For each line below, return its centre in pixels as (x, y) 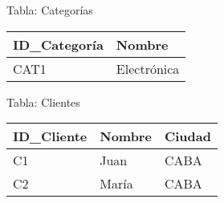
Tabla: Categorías (50, 10)
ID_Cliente (50, 136)
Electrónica (148, 68)
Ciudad (187, 136)
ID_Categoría (58, 44)
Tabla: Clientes (43, 101)
